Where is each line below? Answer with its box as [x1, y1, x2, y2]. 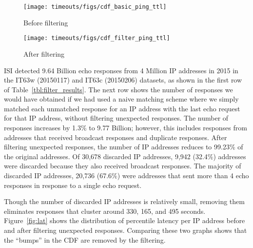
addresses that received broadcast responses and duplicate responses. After [4, 132, 227, 142]
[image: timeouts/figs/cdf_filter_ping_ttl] [23, 35, 170, 42]
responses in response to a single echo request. [4, 180, 142, 190]
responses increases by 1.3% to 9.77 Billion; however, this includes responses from [4, 123, 247, 133]
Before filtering [23, 17, 68, 27]
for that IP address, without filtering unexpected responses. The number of [4, 113, 229, 123]
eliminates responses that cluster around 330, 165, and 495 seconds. [4, 206, 206, 216]
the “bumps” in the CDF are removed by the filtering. [4, 234, 166, 245]
